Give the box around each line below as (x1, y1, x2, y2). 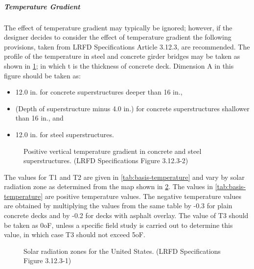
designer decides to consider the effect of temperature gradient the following (4, 32, 231, 42)
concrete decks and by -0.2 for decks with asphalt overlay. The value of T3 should (4, 210, 249, 220)
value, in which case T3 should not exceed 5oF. (4, 229, 145, 240)
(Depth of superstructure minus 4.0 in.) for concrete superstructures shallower (15, 103, 250, 113)
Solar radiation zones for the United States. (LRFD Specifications (23, 245, 221, 256)
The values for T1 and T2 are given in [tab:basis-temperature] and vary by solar (4, 171, 245, 182)
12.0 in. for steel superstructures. (15, 129, 114, 139)
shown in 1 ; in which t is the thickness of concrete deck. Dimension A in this (4, 60, 234, 71)
